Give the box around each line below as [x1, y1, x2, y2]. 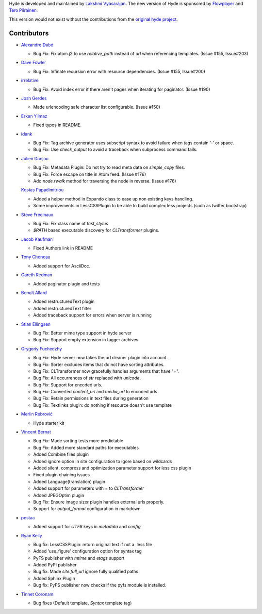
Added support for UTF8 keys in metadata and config [33, 524, 141, 530]
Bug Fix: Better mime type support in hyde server [33, 330, 132, 336]
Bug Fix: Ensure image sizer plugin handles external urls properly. [33, 499, 164, 505]
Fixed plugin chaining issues [33, 472, 90, 478]
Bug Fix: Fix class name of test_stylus [33, 220, 109, 226]
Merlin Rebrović [21, 411, 53, 417]
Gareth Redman [21, 272, 53, 278]
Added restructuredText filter [33, 305, 92, 311]
